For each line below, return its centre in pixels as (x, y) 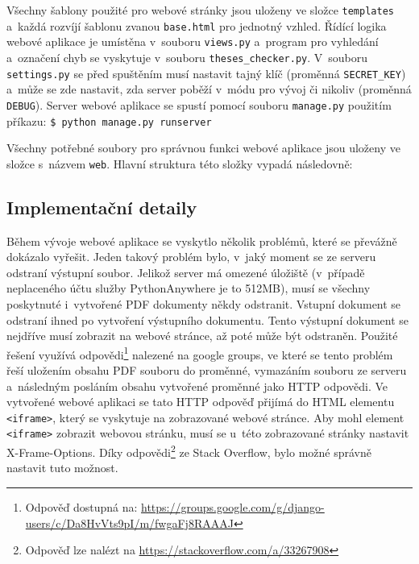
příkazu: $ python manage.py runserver (109, 120)
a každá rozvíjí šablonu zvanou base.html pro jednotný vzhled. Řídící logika (197, 25)
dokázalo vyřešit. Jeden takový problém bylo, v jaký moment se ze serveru (191, 257)
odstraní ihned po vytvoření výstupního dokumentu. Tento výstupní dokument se (208, 319)
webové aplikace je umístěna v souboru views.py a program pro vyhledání (193, 41)
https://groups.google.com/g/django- (233, 506)
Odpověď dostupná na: (81, 506)
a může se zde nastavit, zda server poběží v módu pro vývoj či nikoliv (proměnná (209, 89)
